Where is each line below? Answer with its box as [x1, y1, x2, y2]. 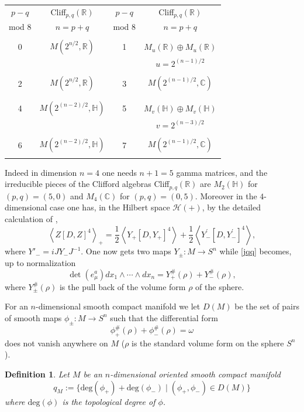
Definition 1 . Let [5, 368, 70, 380]
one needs [102, 166, 137, 178]
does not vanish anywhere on [5, 336, 108, 349]
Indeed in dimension [5, 166, 77, 178]
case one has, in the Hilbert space [50, 201, 170, 213]
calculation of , [5, 212, 58, 224]
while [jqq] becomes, [219, 245, 292, 257]
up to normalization [5, 256, 76, 268]
